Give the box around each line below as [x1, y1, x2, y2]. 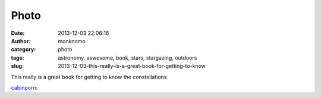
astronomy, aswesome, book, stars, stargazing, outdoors [58, 54, 197, 61]
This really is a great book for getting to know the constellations [11, 73, 167, 80]
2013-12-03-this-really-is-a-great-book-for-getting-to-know [58, 63, 206, 70]
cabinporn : [11, 84, 38, 91]
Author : [11, 37, 31, 44]
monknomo [58, 37, 86, 44]
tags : [11, 54, 24, 61]
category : [11, 46, 36, 53]
